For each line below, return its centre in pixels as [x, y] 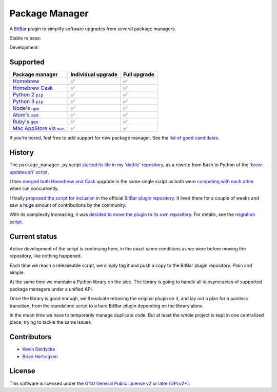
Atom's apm [26, 115]
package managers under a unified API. [51, 289]
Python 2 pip [28, 95]
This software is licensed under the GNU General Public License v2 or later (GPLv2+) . [100, 383]
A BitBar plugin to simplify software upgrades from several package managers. [93, 29]
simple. [17, 272]
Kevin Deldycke [39, 349]
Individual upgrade [94, 74]
